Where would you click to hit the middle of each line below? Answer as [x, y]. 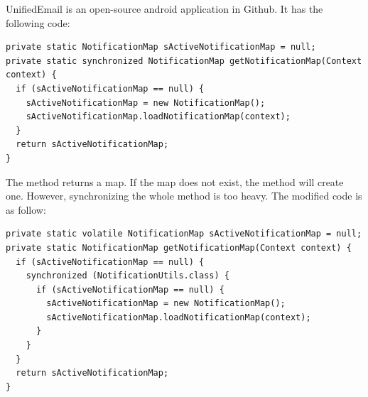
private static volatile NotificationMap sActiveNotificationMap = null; [184, 234]
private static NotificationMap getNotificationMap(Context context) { [179, 248]
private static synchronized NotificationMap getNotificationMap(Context [184, 61]
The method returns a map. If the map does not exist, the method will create [175, 181]
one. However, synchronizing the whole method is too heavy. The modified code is [184, 196]
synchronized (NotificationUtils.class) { [128, 276]
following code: [38, 22]
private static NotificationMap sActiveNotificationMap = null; [161, 47]
